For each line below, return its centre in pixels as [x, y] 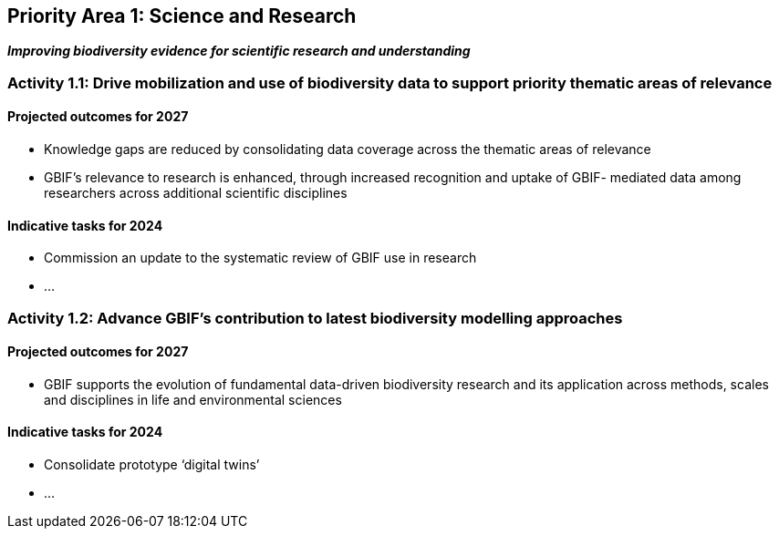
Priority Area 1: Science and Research [182, 16]
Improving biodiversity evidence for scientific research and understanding [239, 51]
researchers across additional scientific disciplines [196, 193]
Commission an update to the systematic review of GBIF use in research [260, 258]
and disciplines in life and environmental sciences [193, 399]
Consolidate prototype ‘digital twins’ [152, 465]
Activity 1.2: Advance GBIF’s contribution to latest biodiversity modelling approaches [315, 318]
